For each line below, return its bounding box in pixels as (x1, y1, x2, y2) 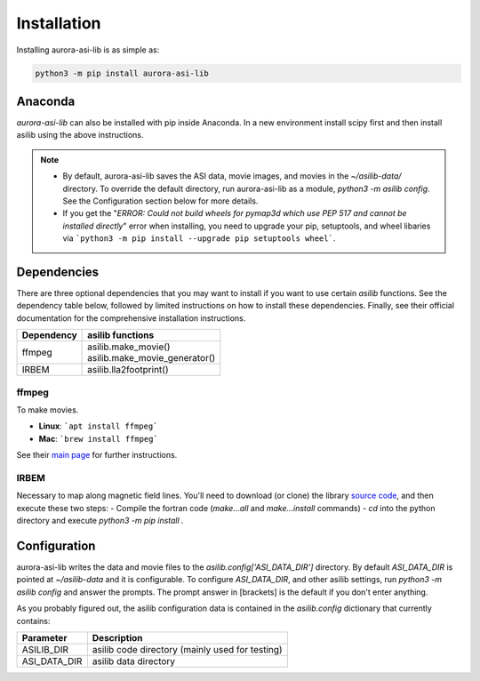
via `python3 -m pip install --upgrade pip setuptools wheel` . (62, 233, 336, 244)
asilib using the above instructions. (16, 130, 144, 140)
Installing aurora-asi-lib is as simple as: (16, 44, 160, 55)
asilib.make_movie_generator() (87, 352, 216, 365)
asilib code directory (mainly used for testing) (92, 643, 284, 655)
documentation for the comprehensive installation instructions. (16, 312, 246, 324)
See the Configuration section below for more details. (62, 196, 259, 206)
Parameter (21, 631, 68, 644)
